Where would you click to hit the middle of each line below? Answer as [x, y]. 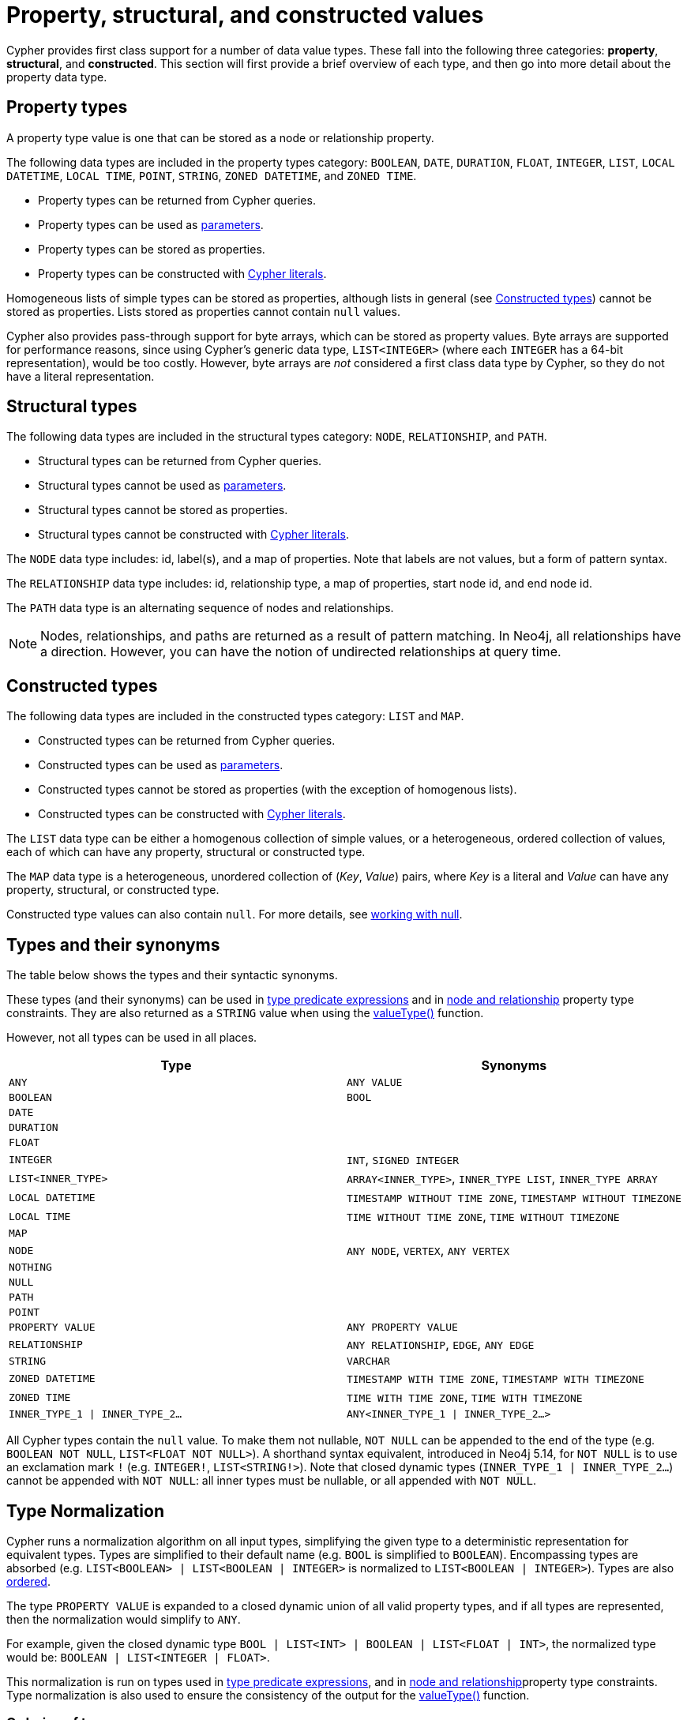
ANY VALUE [374, 1083]
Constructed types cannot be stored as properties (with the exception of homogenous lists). [278, 790]
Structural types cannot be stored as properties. [163, 510]
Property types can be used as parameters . [151, 224]
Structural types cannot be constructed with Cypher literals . [193, 535]
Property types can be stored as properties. [152, 249]
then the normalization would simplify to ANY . [124, 1619]
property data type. [57, 77]
